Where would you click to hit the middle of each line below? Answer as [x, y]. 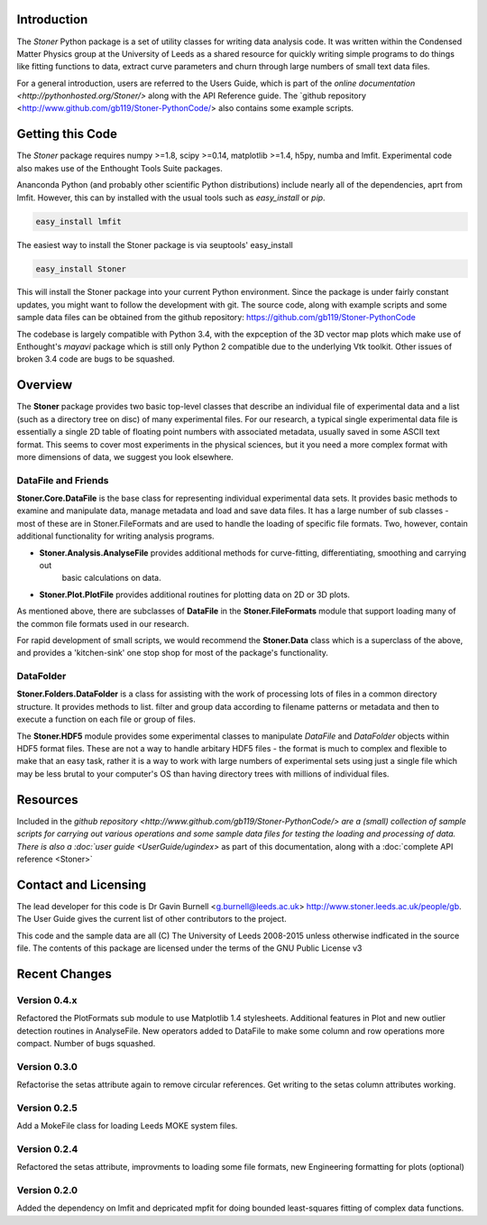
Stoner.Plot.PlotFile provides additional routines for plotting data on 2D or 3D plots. [195, 594]
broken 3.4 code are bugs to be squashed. [96, 359]
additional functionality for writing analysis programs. [116, 536]
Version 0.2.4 [47, 1148]
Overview [45, 385]
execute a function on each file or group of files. [106, 719]
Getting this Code [67, 134]
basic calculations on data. [111, 578]
